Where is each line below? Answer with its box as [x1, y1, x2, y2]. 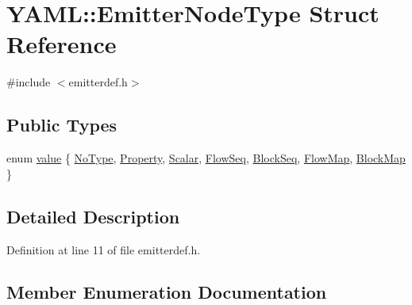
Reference [6, 28, 117, 60]
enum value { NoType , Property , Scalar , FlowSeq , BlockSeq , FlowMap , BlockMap [6, 150, 406, 166]
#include [6, 74, 51, 90]
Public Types [6, 112, 117, 137]
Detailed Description [6, 204, 180, 228]
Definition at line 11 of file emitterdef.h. [6, 241, 201, 257]
